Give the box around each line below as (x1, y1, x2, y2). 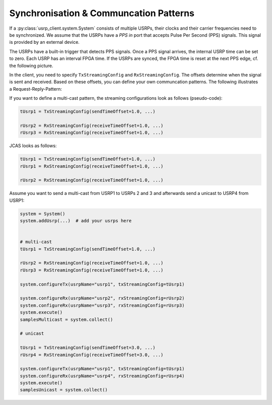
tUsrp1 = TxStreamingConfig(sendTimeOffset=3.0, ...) (20, 345, 156, 351)
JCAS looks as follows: (9, 143, 57, 149)
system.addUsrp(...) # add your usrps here (20, 218, 132, 224)
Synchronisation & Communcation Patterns (9, 8, 195, 19)
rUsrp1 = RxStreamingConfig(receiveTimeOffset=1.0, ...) (20, 163, 164, 169)
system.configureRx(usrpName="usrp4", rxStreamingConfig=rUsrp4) (20, 373, 185, 379)
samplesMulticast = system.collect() (20, 316, 113, 322)
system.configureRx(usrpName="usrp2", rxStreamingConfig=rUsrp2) (20, 295, 185, 301)
